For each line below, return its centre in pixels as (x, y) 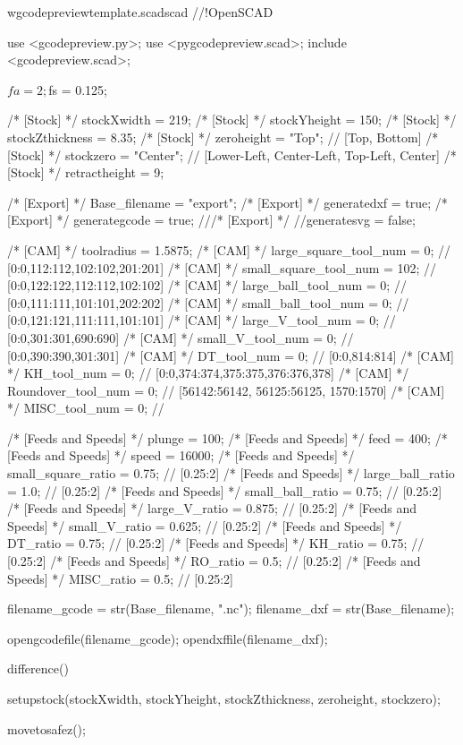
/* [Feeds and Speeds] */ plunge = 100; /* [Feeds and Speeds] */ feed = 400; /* (227, 437)
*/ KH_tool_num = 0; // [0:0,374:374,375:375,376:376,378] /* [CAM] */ (208, 373)
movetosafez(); (46, 728)
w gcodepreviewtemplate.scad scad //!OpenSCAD (140, 12)
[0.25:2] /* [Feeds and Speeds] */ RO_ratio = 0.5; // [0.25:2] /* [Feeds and (214, 561)
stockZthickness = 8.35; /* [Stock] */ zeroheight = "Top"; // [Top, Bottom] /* (223, 137)
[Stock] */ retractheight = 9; (86, 172)
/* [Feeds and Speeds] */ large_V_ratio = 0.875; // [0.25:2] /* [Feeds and (212, 508)
